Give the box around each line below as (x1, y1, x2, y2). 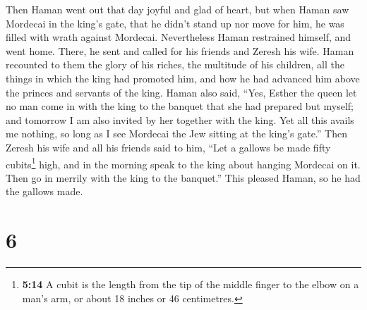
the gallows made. (6, 184, 83, 199)
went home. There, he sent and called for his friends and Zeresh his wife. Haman (6, 43, 354, 58)
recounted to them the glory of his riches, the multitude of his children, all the (6, 57, 344, 72)
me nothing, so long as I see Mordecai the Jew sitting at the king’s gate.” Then (6, 126, 347, 141)
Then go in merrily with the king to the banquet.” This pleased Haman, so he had (6, 170, 361, 185)
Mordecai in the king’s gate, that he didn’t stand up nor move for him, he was (6, 15, 344, 30)
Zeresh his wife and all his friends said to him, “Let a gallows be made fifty (6, 139, 331, 154)
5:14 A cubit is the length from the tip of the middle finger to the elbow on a (22, 277, 359, 292)
